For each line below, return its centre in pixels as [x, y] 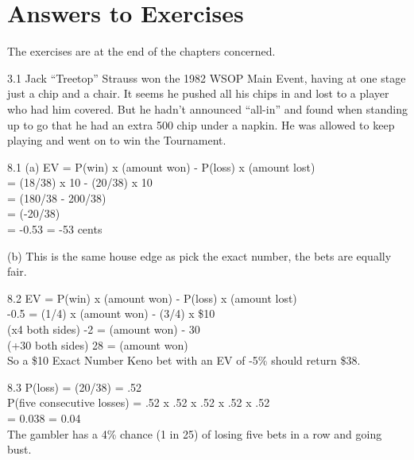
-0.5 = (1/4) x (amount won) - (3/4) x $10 [111, 313]
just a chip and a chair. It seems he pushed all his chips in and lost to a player [198, 93]
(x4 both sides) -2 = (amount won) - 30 [104, 329]
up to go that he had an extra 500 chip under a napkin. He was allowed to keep [201, 124]
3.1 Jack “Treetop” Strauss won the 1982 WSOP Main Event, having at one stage [207, 77]
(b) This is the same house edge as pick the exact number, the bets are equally [199, 255]
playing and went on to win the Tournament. [117, 140]
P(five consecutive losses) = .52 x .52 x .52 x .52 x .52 [139, 402]
